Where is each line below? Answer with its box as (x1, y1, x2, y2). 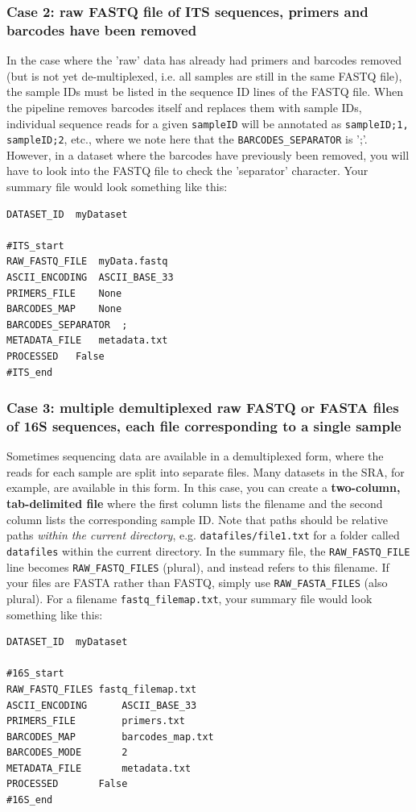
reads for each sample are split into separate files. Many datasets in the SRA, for (6, 463, 405, 480)
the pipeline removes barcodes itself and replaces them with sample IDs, (6, 98, 362, 115)
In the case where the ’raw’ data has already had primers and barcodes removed (6, 52, 402, 69)
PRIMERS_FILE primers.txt (6, 715, 185, 727)
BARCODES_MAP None (6, 303, 122, 315)
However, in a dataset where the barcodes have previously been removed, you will (6, 146, 410, 163)
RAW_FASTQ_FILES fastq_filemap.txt (6, 683, 197, 695)
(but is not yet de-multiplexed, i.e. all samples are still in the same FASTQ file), (6, 67, 402, 84)
